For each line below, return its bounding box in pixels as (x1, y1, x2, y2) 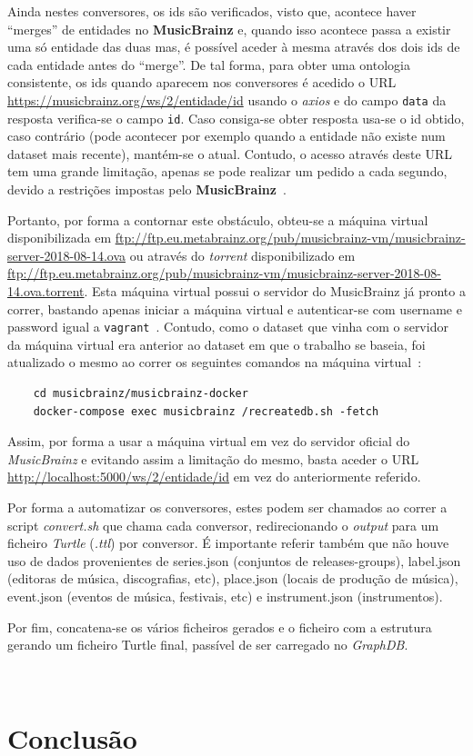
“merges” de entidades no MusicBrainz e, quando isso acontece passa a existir (7, 19, 451, 38)
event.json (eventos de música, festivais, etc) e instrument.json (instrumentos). (7, 587, 443, 605)
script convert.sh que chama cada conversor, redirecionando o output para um (7, 515, 439, 534)
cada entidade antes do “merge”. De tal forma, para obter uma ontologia (7, 55, 410, 74)
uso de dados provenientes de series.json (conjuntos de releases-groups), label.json (7, 551, 461, 570)
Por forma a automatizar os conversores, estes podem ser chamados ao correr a (7, 498, 448, 517)
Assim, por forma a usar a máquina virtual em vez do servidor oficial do (7, 432, 410, 451)
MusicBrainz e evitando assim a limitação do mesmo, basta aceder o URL (7, 449, 419, 468)
